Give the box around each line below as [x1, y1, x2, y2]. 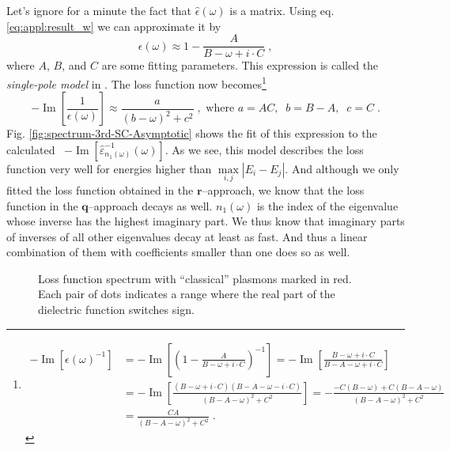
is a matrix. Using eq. [229, 2, 335, 18]
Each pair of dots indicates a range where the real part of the [38, 286, 335, 302]
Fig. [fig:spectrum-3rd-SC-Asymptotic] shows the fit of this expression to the [6, 125, 377, 142]
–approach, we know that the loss [202, 181, 365, 198]
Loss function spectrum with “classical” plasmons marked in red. [38, 270, 352, 286]
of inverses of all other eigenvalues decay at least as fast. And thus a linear [6, 228, 368, 244]
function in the [6, 197, 78, 214]
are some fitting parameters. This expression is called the [101, 57, 379, 74]
